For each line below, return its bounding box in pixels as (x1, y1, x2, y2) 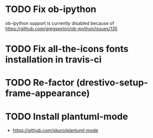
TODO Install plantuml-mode (5, 111, 128, 122)
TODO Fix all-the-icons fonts (5, 43, 129, 55)
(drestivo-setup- (76, 77, 148, 89)
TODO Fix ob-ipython (5, 4, 97, 15)
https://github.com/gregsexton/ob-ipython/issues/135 (5, 25, 118, 31)
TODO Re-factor (5, 77, 74, 89)
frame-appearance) (5, 88, 90, 99)
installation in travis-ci (5, 54, 102, 65)
